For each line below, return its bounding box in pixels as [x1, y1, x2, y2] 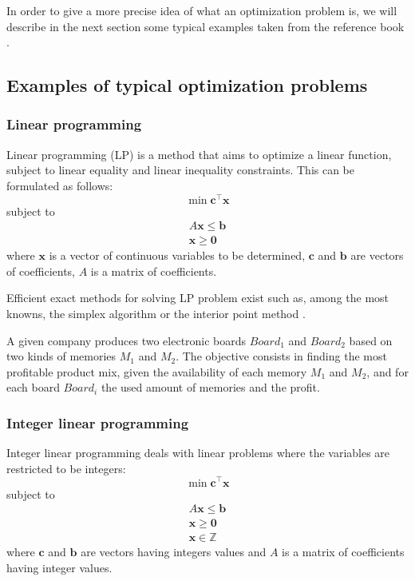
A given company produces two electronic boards [6, 332, 247, 348]
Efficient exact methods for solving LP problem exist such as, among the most [6, 289, 389, 306]
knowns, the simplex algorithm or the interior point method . [6, 305, 306, 322]
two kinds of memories [6, 348, 117, 364]
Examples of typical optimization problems [6, 73, 368, 97]
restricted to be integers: [6, 460, 126, 476]
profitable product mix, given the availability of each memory [6, 363, 307, 380]
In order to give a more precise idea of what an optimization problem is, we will [6, 2, 397, 18]
